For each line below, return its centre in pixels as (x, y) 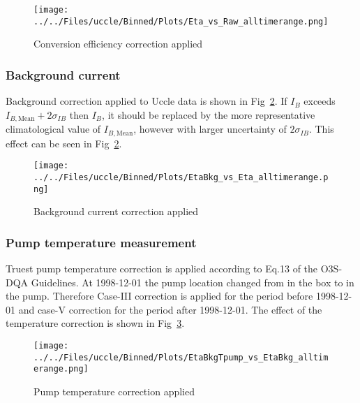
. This (321, 129)
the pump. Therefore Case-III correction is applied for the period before (159, 296)
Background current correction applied (116, 211)
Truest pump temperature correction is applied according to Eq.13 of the (162, 268)
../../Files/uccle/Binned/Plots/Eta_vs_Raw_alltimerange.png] (181, 21)
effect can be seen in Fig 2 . (64, 143)
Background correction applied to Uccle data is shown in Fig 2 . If (147, 101)
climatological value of (53, 129)
